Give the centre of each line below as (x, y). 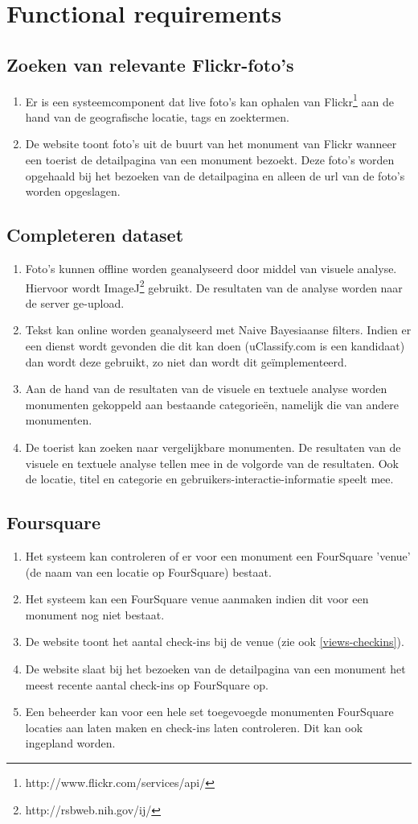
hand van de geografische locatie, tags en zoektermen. (157, 116)
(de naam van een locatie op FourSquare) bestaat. (148, 571)
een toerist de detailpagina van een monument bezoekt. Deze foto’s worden (210, 160)
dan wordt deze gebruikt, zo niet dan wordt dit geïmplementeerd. (186, 361)
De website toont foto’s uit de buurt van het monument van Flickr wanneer (211, 144)
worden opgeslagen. (73, 191)
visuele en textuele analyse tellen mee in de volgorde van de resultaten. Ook (212, 463)
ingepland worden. (70, 743)
